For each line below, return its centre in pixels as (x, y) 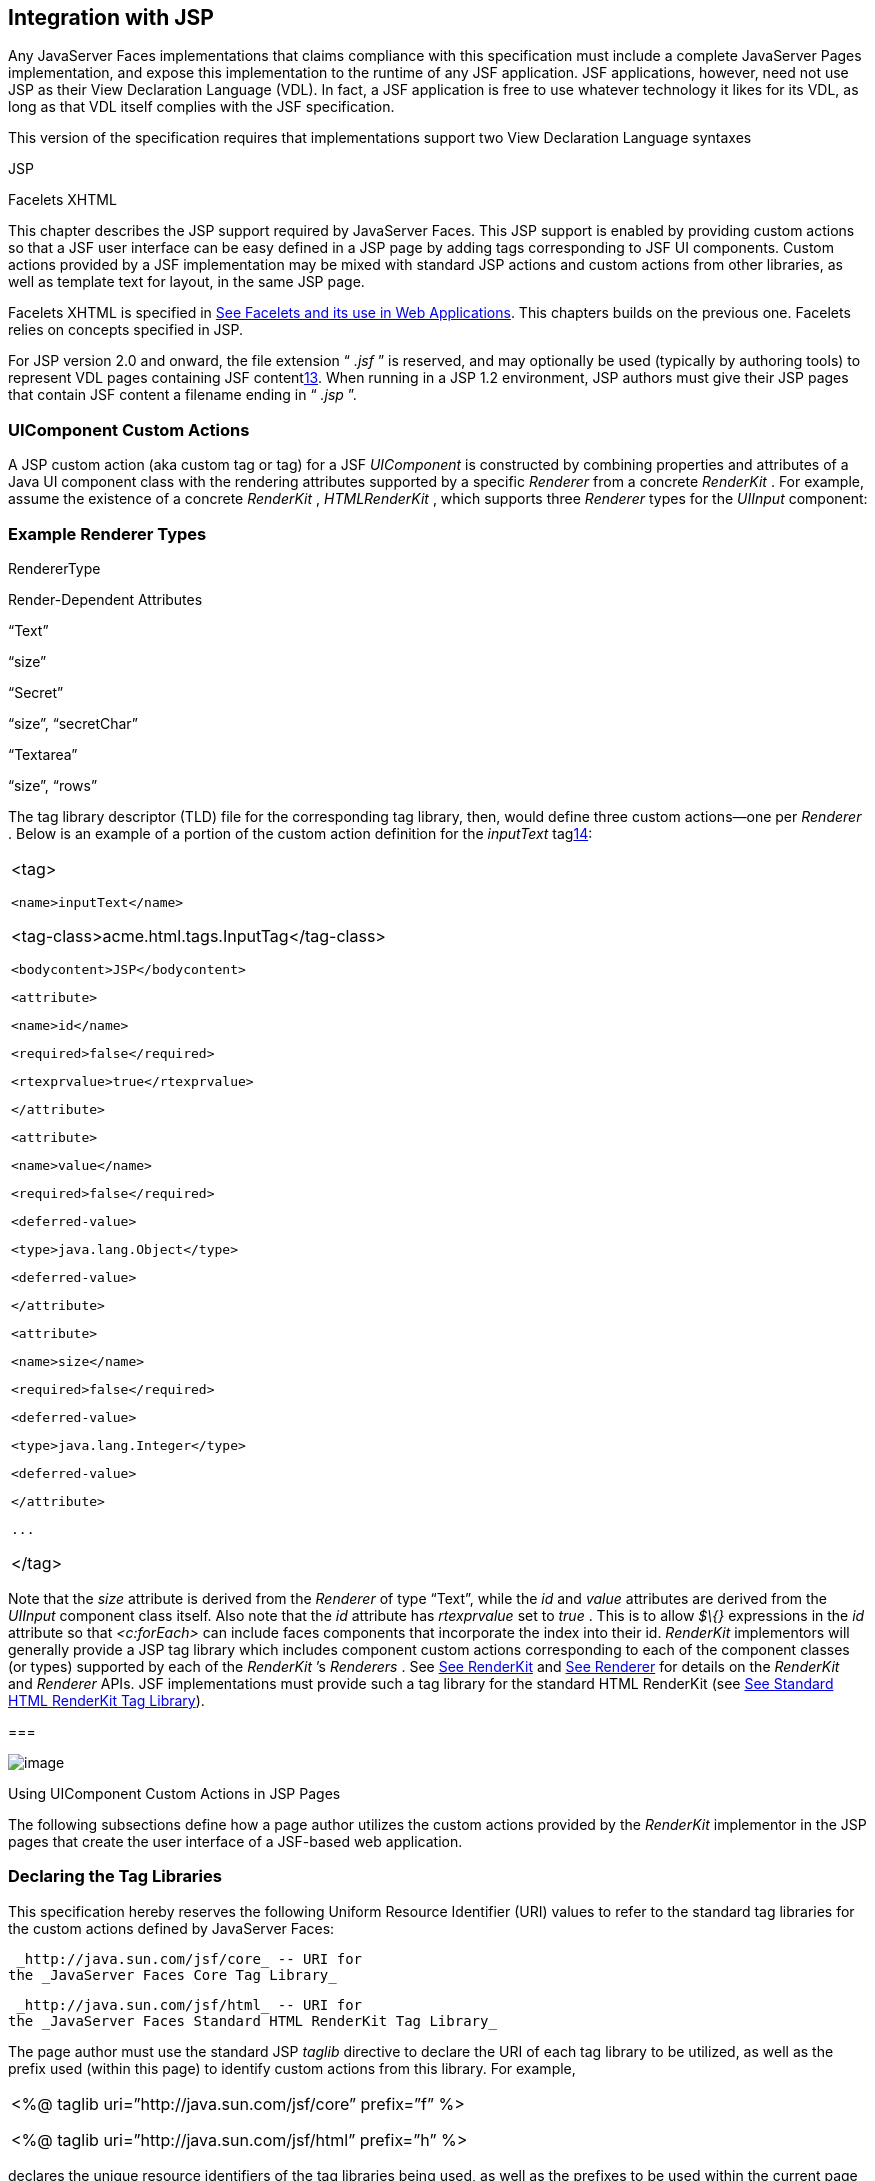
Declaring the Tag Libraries (115, 1876)
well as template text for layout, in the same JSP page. (186, 282)
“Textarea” (43, 754)
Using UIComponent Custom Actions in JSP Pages (174, 1793)
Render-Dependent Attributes (105, 599)
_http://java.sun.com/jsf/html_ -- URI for (189, 2004)
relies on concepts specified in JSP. (126, 330)
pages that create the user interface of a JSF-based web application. (235, 1841)
